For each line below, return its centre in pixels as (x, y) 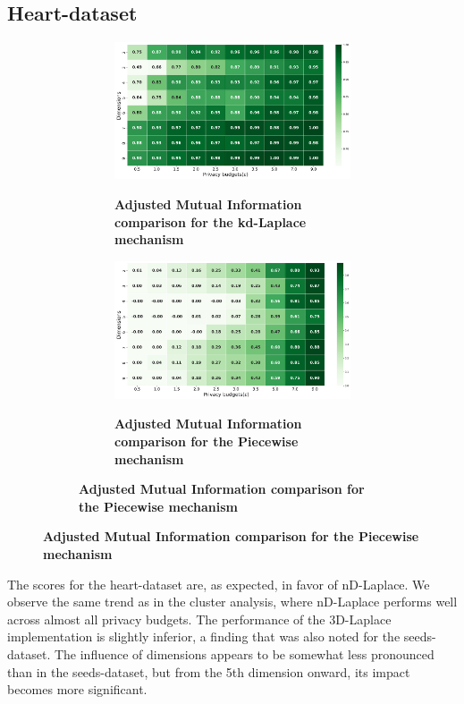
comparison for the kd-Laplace (211, 221)
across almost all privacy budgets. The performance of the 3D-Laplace (199, 619)
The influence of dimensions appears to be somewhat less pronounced (244, 654)
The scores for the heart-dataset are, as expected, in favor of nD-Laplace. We (219, 584)
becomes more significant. (77, 689)
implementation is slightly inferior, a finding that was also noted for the (204, 636)
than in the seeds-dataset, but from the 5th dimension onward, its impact (209, 671)
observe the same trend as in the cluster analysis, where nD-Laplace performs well (232, 602)
